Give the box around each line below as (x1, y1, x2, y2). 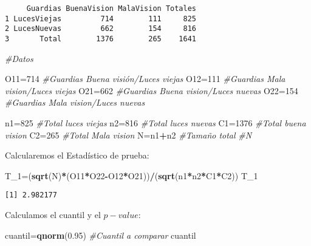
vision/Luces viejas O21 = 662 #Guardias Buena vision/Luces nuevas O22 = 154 (5, 84, 298, 97)
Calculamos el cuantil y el (5, 208, 101, 221)
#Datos (5, 52, 33, 64)
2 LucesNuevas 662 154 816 (5, 24, 196, 33)
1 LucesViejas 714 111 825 (5, 14, 196, 23)
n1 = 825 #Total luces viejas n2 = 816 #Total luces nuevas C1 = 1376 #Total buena (5, 117, 306, 129)
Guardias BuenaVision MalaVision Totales (26, 4, 196, 13)
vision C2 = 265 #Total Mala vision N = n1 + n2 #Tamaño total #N (5, 128, 252, 141)
